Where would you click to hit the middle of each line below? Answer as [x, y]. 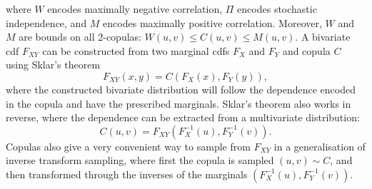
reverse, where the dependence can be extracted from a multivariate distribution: [183, 117]
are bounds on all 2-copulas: [80, 37]
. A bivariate [323, 37]
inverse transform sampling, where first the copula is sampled [140, 160]
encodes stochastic [277, 9]
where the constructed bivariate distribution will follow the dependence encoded [181, 89]
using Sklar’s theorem [53, 65]
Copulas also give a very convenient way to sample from [128, 146]
